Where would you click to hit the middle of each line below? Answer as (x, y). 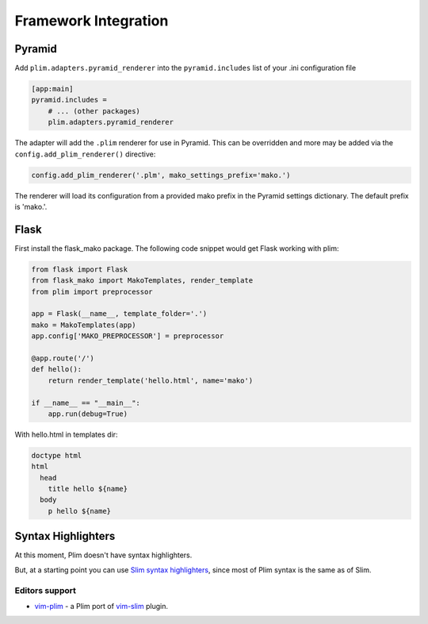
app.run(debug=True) (88, 414)
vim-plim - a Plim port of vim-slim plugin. (101, 606)
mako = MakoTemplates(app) (84, 325)
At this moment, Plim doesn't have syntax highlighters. (103, 555)
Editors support (46, 590)
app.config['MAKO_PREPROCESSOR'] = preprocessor (128, 336)
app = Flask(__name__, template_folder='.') (119, 314)
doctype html (57, 455)
